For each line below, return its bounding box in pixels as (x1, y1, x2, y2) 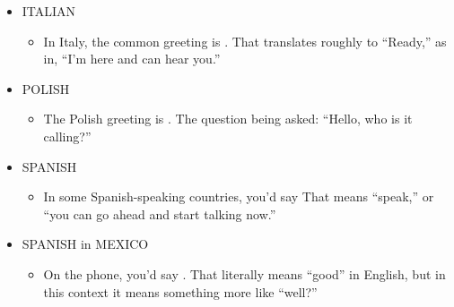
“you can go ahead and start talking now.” (43, 204, 276, 223)
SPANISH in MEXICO (22, 235, 149, 253)
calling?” (43, 126, 92, 145)
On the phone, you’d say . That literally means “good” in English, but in (43, 264, 446, 283)
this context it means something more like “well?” (43, 282, 318, 301)
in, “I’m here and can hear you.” (43, 49, 221, 68)
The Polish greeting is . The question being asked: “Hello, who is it (43, 109, 413, 128)
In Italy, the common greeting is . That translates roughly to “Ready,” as (43, 31, 447, 50)
